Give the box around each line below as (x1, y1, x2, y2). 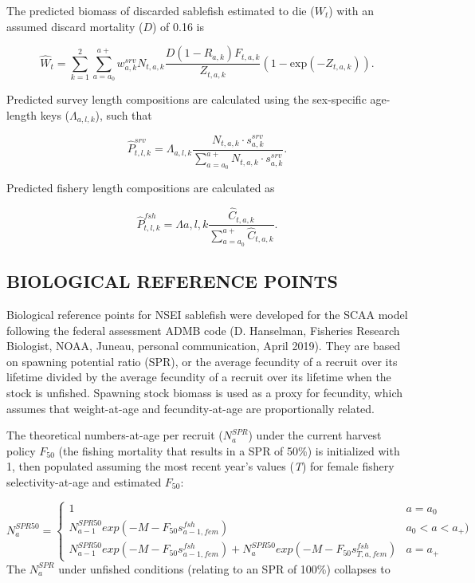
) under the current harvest (248, 427, 382, 443)
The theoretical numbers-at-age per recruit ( (6, 427, 223, 443)
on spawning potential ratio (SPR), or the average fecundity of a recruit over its (6, 353, 398, 369)
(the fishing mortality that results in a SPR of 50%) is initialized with (58, 442, 400, 459)
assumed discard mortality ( (6, 18, 143, 34)
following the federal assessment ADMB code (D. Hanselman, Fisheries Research (6, 321, 400, 338)
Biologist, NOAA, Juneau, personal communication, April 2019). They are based (6, 337, 401, 354)
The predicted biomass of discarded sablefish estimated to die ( (6, 2, 315, 18)
